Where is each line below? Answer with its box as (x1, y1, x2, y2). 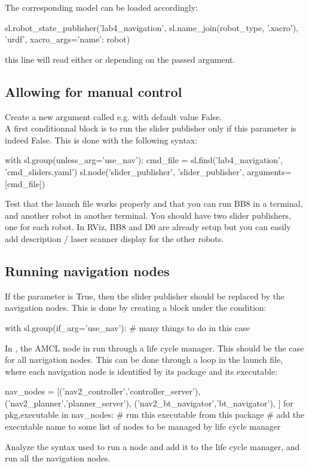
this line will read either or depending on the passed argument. (5, 53, 235, 65)
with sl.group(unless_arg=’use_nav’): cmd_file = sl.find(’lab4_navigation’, (5, 154, 283, 166)
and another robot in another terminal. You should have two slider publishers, (5, 209, 291, 221)
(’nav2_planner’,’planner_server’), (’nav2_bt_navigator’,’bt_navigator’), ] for (5, 396, 293, 409)
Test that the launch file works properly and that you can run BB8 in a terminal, (5, 197, 303, 210)
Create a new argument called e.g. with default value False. (5, 110, 222, 123)
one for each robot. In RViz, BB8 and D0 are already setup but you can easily (5, 221, 291, 233)
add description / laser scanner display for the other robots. (5, 232, 224, 244)
